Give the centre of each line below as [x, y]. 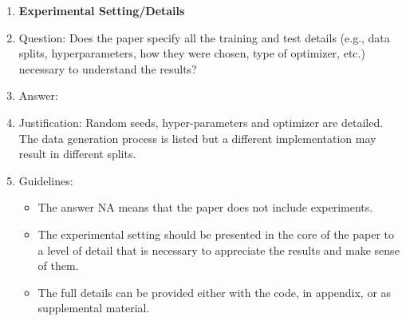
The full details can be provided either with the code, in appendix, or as [215, 292]
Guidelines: [46, 180]
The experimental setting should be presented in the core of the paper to [216, 234]
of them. [58, 266]
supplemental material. [94, 308]
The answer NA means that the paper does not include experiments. [205, 207]
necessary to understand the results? [108, 68]
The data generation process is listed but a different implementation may [197, 138]
